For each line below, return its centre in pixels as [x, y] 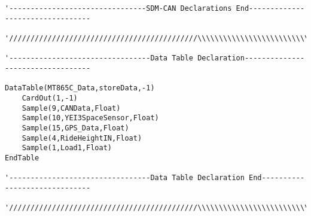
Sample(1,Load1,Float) [67, 148]
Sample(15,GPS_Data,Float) [75, 128]
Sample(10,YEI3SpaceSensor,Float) [90, 118]
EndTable [22, 158]
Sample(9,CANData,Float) [71, 108]
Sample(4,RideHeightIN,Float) [82, 138]
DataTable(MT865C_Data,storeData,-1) [80, 88]
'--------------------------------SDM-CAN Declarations [118, 8]
